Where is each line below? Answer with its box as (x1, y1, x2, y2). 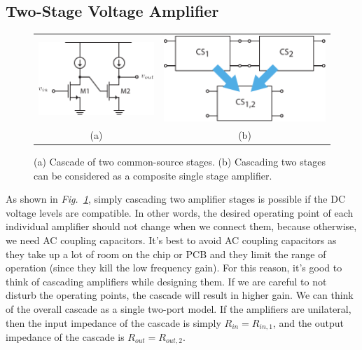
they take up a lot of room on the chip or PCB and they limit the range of (6, 246, 326, 261)
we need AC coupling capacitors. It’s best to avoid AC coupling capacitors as (6, 233, 337, 247)
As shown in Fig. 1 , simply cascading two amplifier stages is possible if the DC (6, 191, 346, 206)
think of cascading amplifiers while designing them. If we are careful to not (6, 274, 327, 288)
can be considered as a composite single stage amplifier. (34, 168, 272, 182)
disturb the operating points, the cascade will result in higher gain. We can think (6, 288, 354, 302)
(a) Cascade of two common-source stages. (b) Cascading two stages (34, 154, 326, 169)
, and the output (272, 315, 344, 330)
